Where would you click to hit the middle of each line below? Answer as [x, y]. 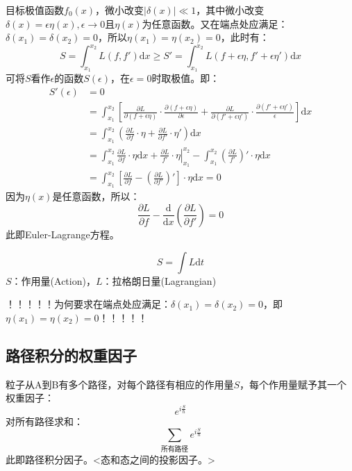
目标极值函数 [35, 10]
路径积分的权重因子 [71, 355]
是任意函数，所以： [96, 196]
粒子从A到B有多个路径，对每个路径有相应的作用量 [120, 384]
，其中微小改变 [230, 10]
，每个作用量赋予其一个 [293, 384]
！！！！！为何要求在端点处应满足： [88, 304]
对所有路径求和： [44, 421]
